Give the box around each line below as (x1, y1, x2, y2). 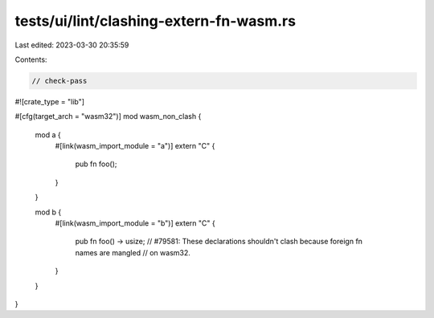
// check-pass (31, 76, 88, 85)
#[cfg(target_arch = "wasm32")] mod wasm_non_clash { (14, 112, 202, 121)
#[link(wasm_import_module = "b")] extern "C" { (55, 218, 216, 228)
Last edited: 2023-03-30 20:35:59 (14, 40, 129, 50)
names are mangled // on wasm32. (75, 247, 190, 257)
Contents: (14, 55, 47, 64)
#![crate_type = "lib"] (14, 96, 84, 106)
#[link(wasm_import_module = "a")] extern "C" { (55, 141, 215, 151)
